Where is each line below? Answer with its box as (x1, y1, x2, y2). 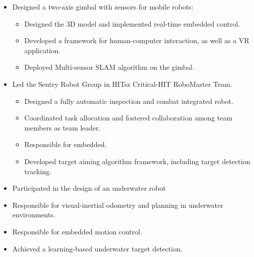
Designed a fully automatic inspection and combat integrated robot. (24, 95, 233, 106)
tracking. (24, 166, 52, 176)
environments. (12, 209, 56, 220)
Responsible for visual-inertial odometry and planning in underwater (12, 199, 223, 210)
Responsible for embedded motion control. (12, 226, 143, 236)
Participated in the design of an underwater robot (12, 183, 166, 193)
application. (24, 45, 61, 55)
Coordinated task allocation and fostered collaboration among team (24, 112, 233, 123)
